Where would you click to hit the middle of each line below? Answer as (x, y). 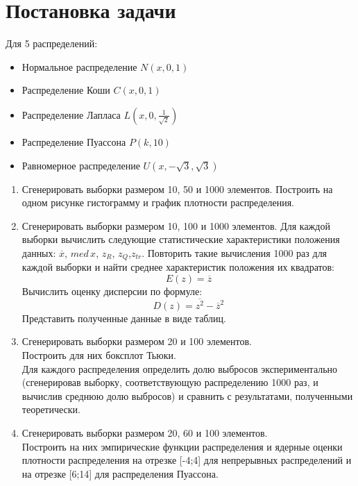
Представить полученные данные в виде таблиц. (124, 318)
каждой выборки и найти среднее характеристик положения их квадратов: (178, 267)
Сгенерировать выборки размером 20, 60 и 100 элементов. (145, 432)
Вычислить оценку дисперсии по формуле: (112, 291)
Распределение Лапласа (71, 114)
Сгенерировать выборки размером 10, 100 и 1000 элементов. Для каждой (176, 225)
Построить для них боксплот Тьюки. (99, 355)
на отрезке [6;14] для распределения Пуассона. (120, 473)
